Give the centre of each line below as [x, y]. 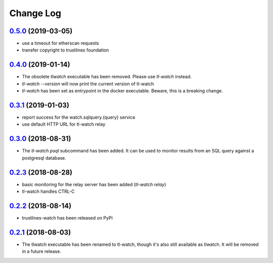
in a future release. [42, 251]
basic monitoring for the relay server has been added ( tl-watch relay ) [94, 184]
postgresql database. [44, 158]
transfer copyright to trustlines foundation [65, 50]
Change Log [35, 13]
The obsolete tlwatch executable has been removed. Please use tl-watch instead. [107, 77]
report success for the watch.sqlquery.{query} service [79, 117]
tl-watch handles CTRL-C [48, 191]
